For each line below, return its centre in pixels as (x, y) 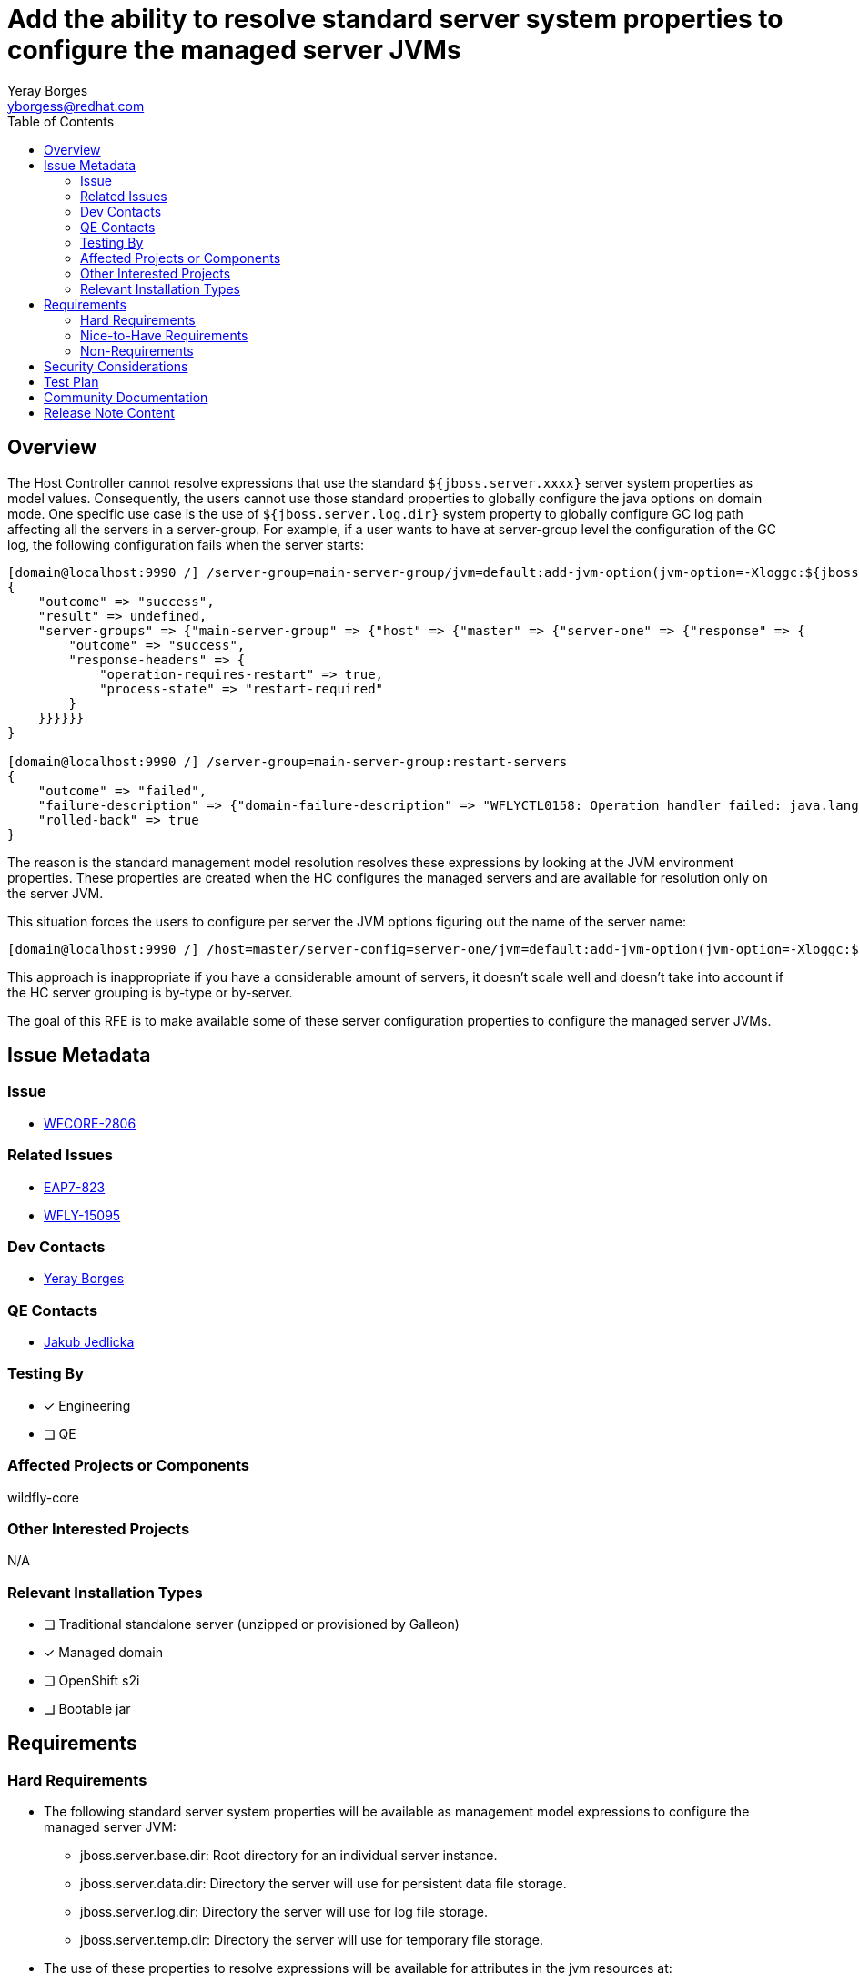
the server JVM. (56, 893)
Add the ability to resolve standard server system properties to (395, 19)
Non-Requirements (137, 350)
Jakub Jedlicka (89, 1342)
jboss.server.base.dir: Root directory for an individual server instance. (289, 1856)
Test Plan (71, 381)
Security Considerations (116, 366)
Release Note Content (109, 412)
